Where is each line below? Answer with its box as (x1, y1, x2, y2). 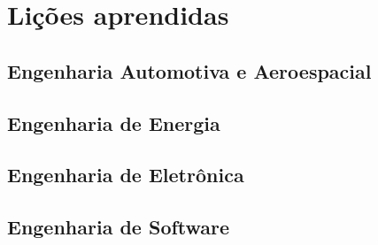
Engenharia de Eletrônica (7, 161, 244, 188)
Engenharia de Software (7, 213, 230, 241)
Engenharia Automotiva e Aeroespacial (7, 57, 372, 84)
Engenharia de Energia (7, 109, 220, 136)
